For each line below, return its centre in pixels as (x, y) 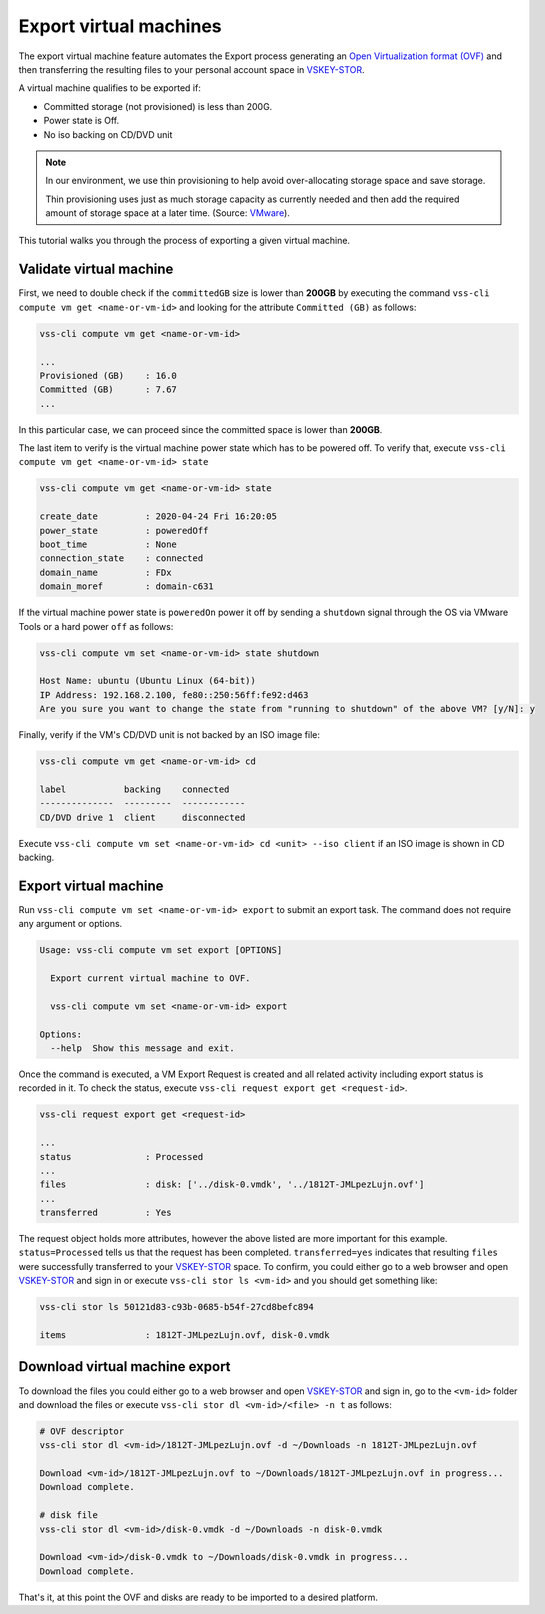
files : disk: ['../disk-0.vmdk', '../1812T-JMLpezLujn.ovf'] (232, 1184)
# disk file (69, 1515)
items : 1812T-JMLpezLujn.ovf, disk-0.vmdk (184, 1335)
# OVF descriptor (82, 1431)
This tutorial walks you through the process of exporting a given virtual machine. (184, 241)
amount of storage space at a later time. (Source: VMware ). (167, 213)
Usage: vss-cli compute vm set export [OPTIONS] (161, 950)
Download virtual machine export (124, 1366)
